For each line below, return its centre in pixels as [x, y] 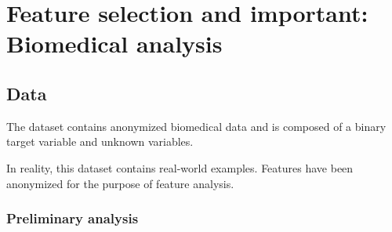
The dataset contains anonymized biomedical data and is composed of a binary [196, 126]
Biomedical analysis [114, 43]
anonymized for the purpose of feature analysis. [120, 183]
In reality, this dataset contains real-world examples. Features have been [180, 167]
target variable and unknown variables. [100, 141]
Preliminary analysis [73, 218]
